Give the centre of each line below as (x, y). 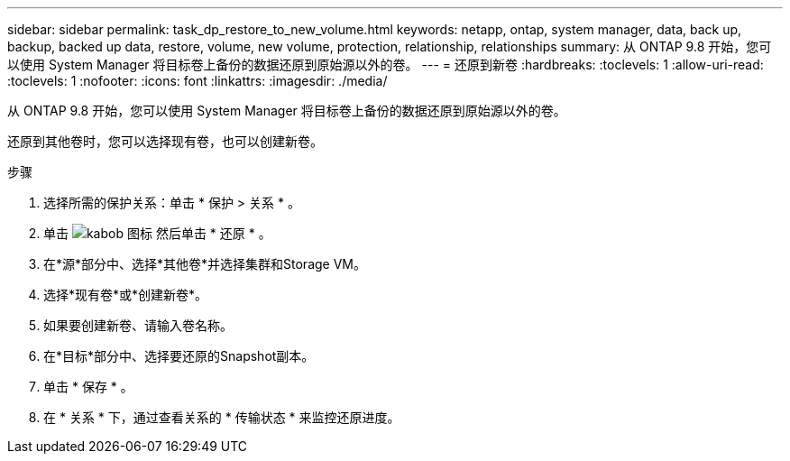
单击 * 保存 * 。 (88, 387)
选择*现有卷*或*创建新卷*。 (126, 295)
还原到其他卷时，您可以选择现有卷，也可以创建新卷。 (165, 141)
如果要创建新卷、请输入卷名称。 (138, 325)
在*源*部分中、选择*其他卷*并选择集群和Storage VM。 (205, 264)
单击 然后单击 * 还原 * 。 (157, 233)
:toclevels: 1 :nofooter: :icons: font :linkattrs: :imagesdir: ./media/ (197, 81)
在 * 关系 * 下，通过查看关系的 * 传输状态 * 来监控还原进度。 (222, 417)
